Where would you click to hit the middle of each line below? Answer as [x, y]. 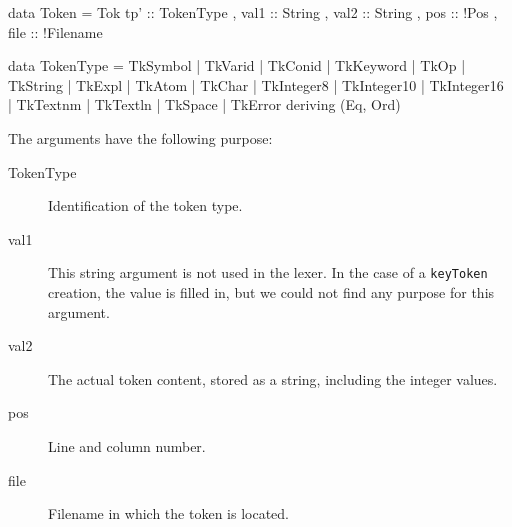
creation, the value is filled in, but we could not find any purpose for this [271, 292]
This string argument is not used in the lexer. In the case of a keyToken [268, 272]
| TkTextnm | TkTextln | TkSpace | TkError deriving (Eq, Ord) [204, 104]
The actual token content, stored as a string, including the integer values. [273, 378]
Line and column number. [127, 445]
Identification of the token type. [145, 205]
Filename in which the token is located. [168, 513]
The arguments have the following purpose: [140, 137]
